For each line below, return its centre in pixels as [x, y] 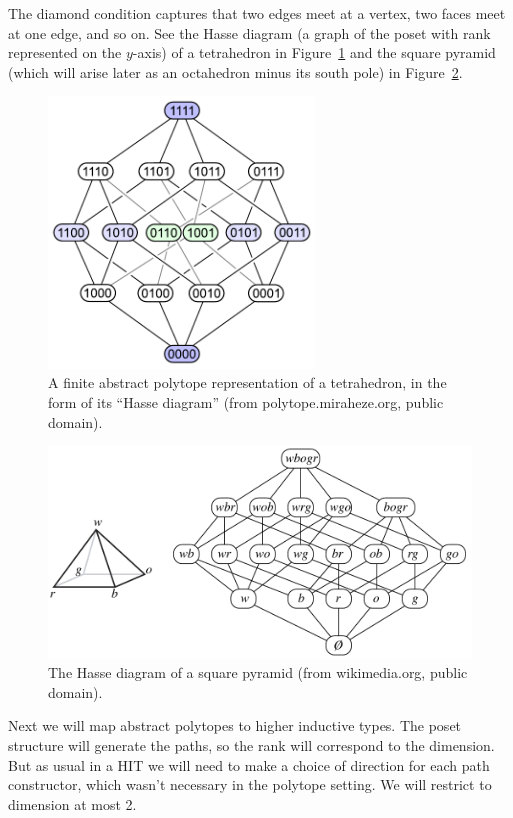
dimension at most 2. [72, 803]
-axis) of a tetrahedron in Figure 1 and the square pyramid [314, 52]
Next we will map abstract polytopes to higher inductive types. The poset [235, 725]
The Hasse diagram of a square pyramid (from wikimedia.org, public [258, 672]
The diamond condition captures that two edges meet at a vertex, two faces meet [257, 13]
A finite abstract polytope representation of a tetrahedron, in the [247, 382]
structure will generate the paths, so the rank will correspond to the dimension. [251, 744]
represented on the [65, 52]
